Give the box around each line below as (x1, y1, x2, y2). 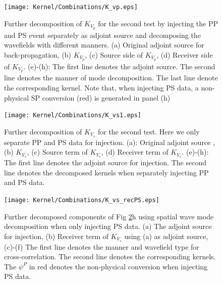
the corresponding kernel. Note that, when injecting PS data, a (4, 82, 199, 93)
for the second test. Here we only (97, 126, 200, 136)
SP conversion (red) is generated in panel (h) (31, 92, 171, 103)
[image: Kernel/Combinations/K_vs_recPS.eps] (4, 196, 159, 204)
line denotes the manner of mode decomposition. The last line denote (4, 72, 218, 83)
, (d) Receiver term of (101, 147, 169, 157)
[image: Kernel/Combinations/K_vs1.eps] (4, 112, 142, 119)
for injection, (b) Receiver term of (4, 230, 108, 241)
